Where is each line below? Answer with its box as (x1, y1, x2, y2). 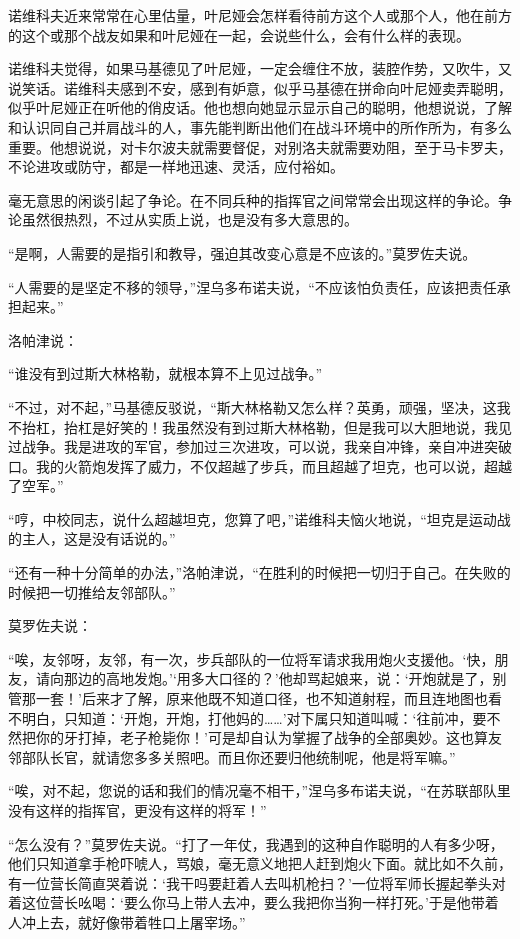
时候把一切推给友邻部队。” (8, 581, 176, 602)
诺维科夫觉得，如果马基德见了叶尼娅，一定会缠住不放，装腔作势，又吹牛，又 (8, 58, 512, 79)
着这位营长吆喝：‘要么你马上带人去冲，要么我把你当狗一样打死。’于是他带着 (8, 892, 499, 913)
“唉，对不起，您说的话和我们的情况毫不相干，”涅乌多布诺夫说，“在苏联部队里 (8, 780, 511, 801)
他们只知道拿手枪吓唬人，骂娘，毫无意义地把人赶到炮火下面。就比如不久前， (8, 853, 512, 874)
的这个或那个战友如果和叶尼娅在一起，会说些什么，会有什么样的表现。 (8, 24, 470, 45)
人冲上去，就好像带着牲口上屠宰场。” (8, 911, 246, 932)
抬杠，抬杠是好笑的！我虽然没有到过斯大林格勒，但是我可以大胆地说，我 (21, 416, 498, 437)
